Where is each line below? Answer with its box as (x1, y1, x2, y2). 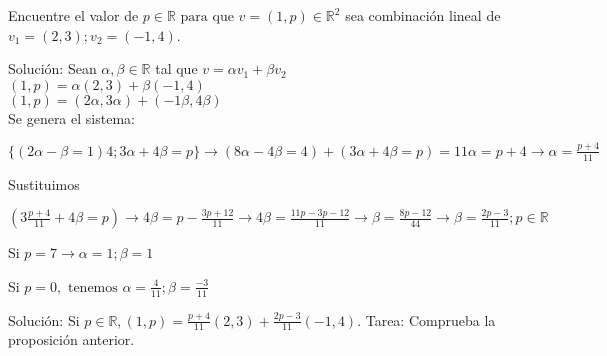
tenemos (67, 280, 118, 295)
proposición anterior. (8, 329, 135, 350)
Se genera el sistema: (8, 107, 135, 128)
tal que (155, 58, 198, 79)
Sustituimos (8, 173, 80, 194)
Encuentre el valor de (8, 5, 139, 25)
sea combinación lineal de (345, 5, 501, 25)
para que (180, 10, 234, 24)
